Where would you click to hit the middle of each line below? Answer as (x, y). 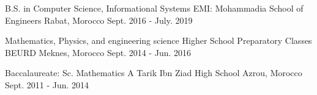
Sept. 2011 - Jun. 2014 (47, 84)
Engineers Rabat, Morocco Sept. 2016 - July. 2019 (99, 20)
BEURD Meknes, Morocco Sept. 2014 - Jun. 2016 (98, 52)
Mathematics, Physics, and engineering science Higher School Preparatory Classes (158, 40)
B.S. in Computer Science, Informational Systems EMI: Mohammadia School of (154, 8)
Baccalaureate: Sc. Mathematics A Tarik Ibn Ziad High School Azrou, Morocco (154, 73)
